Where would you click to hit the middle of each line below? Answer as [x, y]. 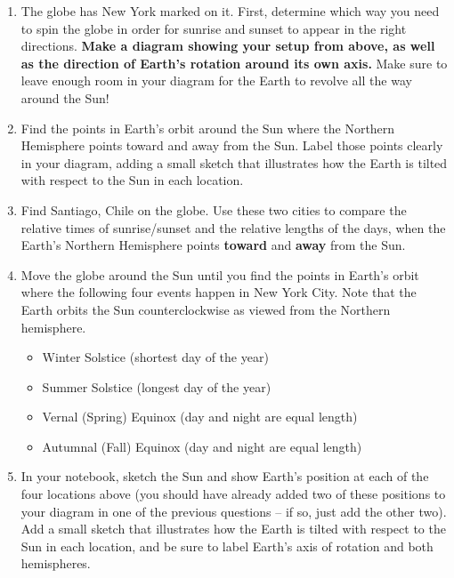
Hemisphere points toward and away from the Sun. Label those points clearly [232, 145]
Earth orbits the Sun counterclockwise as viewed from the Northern [206, 309]
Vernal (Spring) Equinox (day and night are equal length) [200, 417]
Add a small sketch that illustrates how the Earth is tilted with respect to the [233, 529]
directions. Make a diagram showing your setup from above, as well [228, 46]
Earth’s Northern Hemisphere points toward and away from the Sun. [213, 245]
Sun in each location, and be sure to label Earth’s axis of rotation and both [227, 546]
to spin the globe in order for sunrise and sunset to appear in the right [214, 28]
